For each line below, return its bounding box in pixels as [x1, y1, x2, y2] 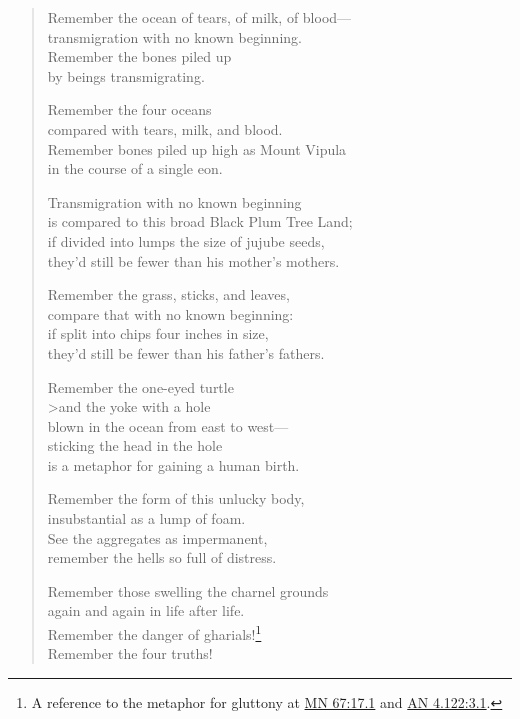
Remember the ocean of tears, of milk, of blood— [47, 7, 352, 27]
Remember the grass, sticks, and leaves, [47, 284, 290, 305]
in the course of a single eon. [47, 158, 223, 179]
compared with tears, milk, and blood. [47, 118, 283, 139]
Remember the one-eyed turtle [47, 376, 234, 397]
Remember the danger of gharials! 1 [47, 621, 262, 644]
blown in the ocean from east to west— [47, 415, 289, 436]
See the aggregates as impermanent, [47, 527, 268, 548]
